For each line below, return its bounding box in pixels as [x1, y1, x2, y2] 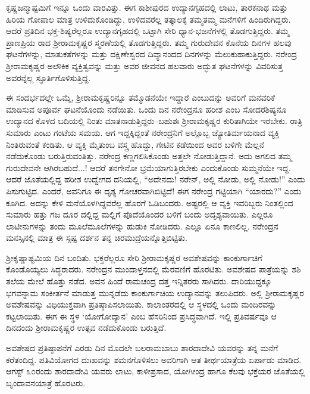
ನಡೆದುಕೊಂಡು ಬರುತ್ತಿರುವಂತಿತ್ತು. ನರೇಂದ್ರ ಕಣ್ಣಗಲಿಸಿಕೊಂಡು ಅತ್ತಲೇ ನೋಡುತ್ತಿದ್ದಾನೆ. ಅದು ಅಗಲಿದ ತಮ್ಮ [6, 150, 292, 162]
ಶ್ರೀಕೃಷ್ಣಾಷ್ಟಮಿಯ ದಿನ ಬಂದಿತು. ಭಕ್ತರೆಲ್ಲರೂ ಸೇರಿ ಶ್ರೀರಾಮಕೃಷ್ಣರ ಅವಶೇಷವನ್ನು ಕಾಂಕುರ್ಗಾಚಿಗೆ [6, 251, 262, 263]
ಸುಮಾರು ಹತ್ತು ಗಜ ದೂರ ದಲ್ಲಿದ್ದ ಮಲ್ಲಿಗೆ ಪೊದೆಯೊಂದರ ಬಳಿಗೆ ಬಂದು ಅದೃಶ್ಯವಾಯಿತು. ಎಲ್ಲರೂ [6, 208, 273, 221]
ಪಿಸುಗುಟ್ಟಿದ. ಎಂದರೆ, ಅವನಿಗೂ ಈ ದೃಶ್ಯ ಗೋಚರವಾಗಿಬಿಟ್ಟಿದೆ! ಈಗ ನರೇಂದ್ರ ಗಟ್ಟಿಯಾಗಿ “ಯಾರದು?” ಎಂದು [6, 184, 302, 197]
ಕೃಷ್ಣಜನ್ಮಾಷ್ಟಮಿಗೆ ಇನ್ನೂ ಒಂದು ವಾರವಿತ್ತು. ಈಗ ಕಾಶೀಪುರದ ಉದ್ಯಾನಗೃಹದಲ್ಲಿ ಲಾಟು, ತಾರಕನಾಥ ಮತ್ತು [6, 1, 288, 13]
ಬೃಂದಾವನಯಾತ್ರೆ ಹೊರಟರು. [6, 376, 86, 389]
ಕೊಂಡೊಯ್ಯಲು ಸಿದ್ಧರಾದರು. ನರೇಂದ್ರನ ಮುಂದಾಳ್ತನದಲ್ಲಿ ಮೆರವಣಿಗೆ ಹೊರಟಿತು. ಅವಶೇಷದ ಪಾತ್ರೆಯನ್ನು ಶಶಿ [6, 263, 301, 275]
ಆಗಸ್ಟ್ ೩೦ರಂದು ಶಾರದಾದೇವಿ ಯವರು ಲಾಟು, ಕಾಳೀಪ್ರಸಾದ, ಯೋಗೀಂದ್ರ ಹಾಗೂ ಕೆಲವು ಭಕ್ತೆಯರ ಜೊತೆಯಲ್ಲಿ [6, 365, 305, 377]
